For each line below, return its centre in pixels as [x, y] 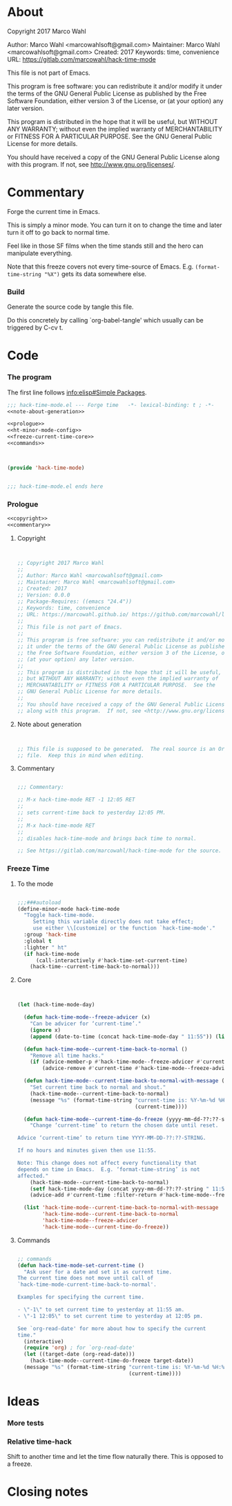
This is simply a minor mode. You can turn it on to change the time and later [115, 225]
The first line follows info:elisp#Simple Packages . [77, 392]
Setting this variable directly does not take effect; [113, 922]
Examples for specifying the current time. [81, 1297]
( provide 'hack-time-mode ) [46, 468]
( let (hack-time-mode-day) [56, 1005]
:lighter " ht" [46, 947]
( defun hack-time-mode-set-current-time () [81, 1265]
